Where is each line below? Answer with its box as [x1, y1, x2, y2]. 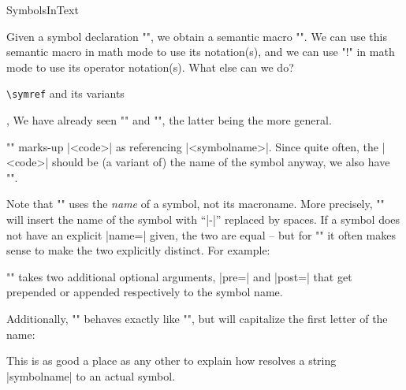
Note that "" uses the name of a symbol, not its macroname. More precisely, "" [6, 195, 385, 212]
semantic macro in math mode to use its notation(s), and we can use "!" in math [6, 43, 395, 60]
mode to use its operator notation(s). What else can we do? [6, 58, 294, 75]
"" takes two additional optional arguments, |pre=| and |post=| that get [6, 268, 352, 284]
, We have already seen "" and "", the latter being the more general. [6, 112, 332, 128]
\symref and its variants [6, 85, 125, 102]
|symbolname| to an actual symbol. [6, 367, 176, 384]
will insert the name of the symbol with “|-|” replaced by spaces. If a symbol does [6, 211, 400, 227]
